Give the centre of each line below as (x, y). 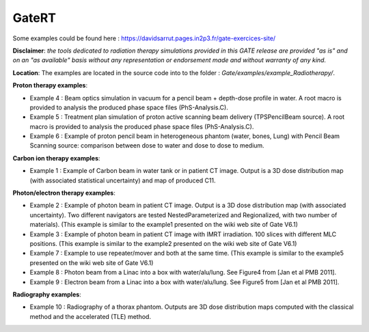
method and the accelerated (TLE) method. (91, 316)
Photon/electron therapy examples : (64, 193)
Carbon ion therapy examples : (56, 158)
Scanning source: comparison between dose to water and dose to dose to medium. (147, 146)
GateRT (35, 18)
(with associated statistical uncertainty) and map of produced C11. (123, 180)
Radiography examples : (47, 294)
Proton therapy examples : (50, 85)
